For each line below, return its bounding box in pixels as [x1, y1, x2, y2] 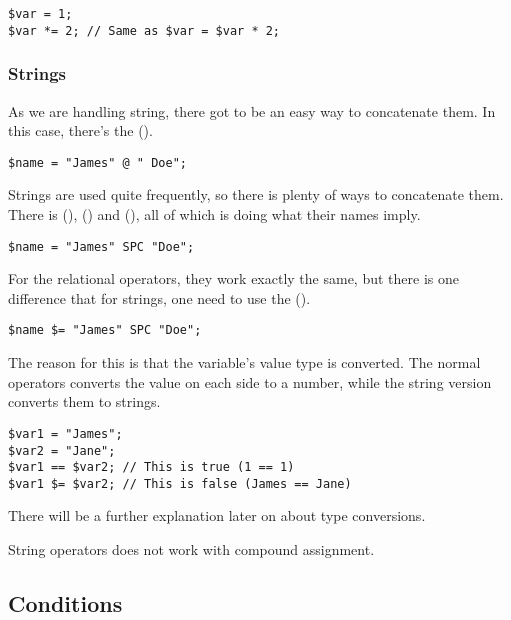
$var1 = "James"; [8, 426, 123, 441]
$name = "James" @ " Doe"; [8, 155, 187, 170]
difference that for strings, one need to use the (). [8, 287, 311, 308]
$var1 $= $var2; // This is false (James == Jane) [8, 476, 352, 491]
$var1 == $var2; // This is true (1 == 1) [8, 460, 295, 475]
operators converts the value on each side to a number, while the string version [8, 371, 492, 392]
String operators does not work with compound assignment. [8, 539, 375, 560]
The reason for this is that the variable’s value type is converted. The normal [8, 352, 481, 373]
